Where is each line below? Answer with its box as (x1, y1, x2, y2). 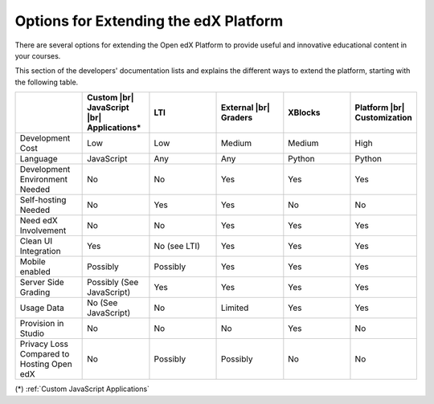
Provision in (19, 318, 64, 329)
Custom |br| (87, 92, 134, 104)
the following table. (14, 77, 79, 87)
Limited (220, 302, 249, 313)
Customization (354, 112, 413, 124)
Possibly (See (87, 277, 139, 288)
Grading (19, 287, 51, 298)
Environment (19, 173, 68, 185)
